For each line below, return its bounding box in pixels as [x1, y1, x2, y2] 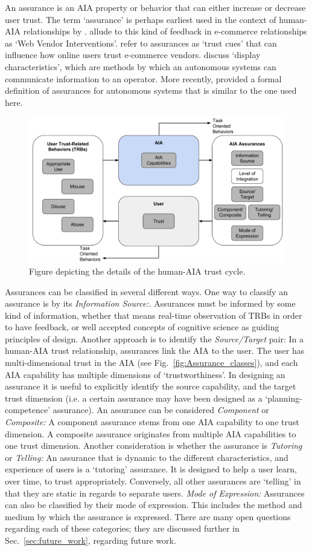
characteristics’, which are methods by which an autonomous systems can [5, 60, 276, 73]
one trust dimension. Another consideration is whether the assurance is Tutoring [5, 439, 302, 452]
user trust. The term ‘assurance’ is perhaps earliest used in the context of [5, 13, 276, 25]
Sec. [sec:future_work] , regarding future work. [5, 533, 176, 546]
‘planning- [265, 391, 302, 404]
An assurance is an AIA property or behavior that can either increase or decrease [5, 1, 306, 13]
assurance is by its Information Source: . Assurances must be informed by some [5, 297, 296, 310]
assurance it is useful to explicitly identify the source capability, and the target [5, 380, 296, 393]
